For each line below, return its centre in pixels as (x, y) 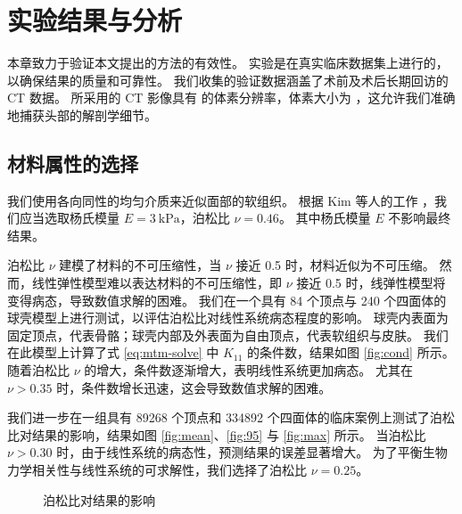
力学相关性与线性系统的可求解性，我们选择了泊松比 (157, 470)
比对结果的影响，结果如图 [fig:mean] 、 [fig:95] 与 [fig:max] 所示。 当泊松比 (217, 434)
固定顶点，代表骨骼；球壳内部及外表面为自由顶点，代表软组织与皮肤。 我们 (228, 335)
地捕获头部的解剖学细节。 (82, 114)
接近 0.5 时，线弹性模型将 (371, 283)
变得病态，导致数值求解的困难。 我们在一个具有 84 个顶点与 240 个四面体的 (227, 300)
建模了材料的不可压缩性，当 (140, 265)
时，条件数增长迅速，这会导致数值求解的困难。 (194, 387)
